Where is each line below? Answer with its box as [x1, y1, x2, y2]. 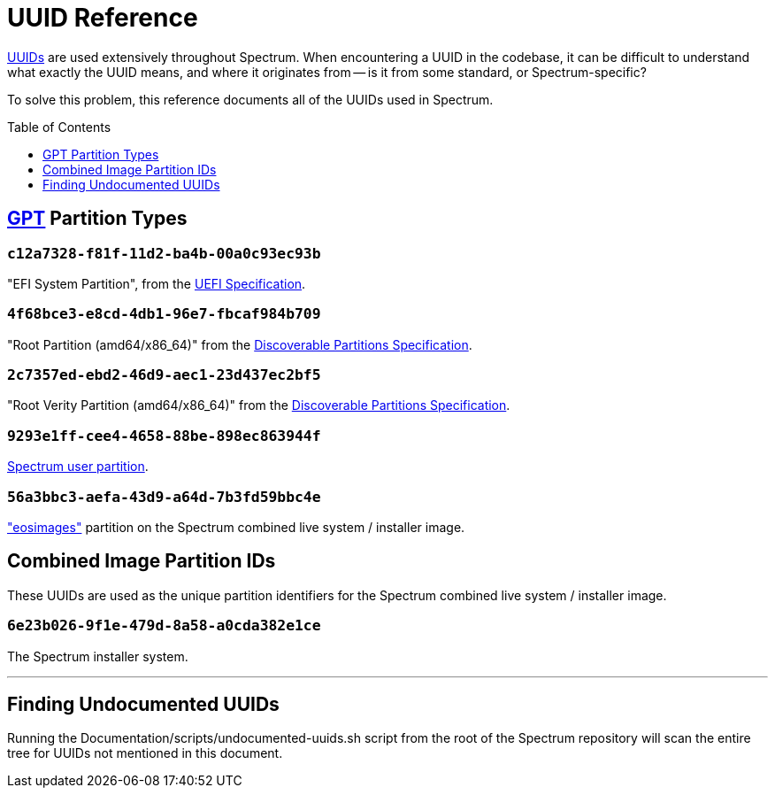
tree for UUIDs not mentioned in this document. [7, 745, 283, 761]
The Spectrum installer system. [7, 648, 188, 664]
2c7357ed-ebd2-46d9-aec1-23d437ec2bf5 [7, 367, 321, 384]
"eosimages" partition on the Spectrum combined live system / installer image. [7, 519, 465, 535]
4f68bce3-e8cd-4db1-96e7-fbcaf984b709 [7, 305, 321, 323]
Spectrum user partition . [7, 459, 149, 475]
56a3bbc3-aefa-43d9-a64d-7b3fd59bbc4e [7, 488, 321, 506]
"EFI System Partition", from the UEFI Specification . [7, 275, 306, 291]
